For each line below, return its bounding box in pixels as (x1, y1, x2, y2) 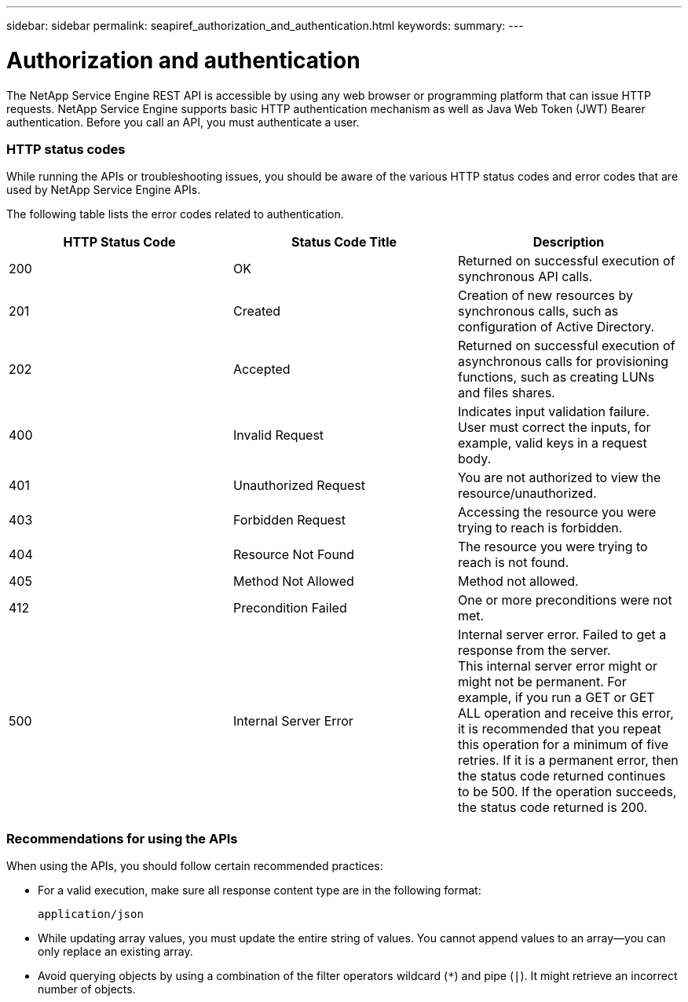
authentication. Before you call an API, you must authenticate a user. (6, 115, 360, 129)
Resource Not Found (232, 547, 355, 563)
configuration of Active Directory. (457, 319, 655, 335)
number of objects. (38, 982, 136, 996)
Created (232, 303, 281, 320)
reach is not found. (457, 554, 569, 571)
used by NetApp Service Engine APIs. (6, 183, 201, 197)
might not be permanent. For (457, 674, 627, 690)
